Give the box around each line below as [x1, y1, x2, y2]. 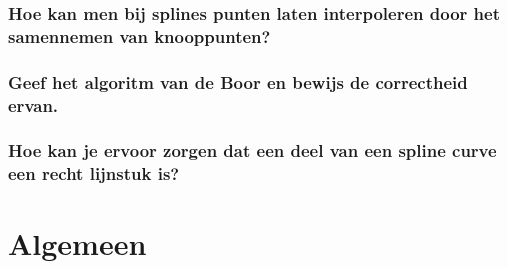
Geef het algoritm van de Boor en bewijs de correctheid [8, 69, 468, 94]
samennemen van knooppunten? [8, 23, 271, 48]
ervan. [8, 92, 59, 117]
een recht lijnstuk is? [8, 161, 180, 186]
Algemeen [8, 223, 147, 264]
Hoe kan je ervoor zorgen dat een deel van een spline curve [8, 138, 497, 163]
